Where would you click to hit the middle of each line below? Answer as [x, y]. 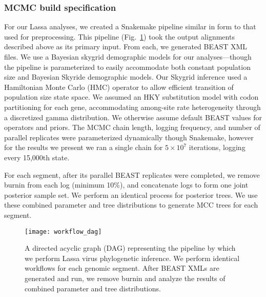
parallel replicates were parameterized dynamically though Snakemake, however [129, 137]
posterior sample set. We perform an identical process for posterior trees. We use [131, 194]
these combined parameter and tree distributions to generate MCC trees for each [131, 205]
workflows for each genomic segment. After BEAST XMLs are [122, 268]
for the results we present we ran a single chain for [84, 147]
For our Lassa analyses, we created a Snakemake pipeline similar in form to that [130, 26]
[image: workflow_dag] [63, 231]
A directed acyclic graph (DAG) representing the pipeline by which [130, 248]
